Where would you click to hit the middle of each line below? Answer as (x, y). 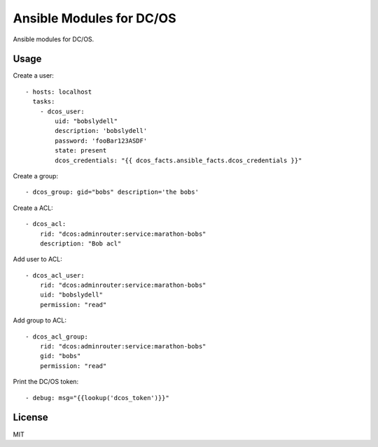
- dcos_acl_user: (55, 275)
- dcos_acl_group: (57, 336)
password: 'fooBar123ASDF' (101, 141)
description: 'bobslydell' (101, 131)
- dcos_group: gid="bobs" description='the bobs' (112, 192)
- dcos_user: (62, 111)
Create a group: (36, 176)
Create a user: (33, 76)
